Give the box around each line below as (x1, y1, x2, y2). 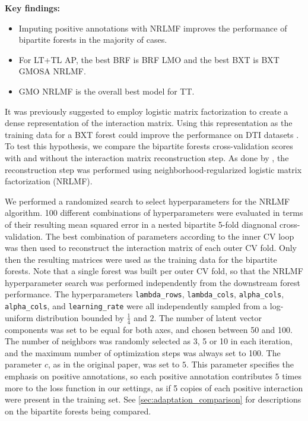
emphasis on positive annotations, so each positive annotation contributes (5, 369, 272, 382)
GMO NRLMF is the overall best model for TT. (18, 84, 195, 97)
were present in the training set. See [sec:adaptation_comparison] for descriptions (5, 393, 301, 406)
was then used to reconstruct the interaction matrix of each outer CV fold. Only (5, 241, 297, 254)
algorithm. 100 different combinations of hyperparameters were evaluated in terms (5, 206, 303, 219)
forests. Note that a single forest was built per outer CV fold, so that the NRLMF (5, 265, 303, 277)
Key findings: (5, 2, 60, 14)
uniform (5, 311, 33, 323)
